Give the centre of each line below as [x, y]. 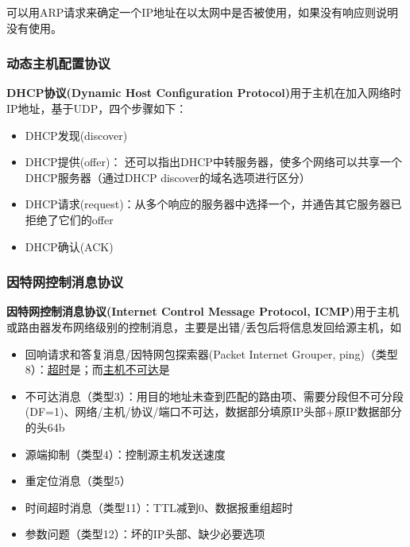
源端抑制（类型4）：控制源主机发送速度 [125, 454]
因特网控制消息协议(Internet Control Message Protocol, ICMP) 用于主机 [203, 311]
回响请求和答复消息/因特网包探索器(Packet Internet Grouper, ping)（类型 [211, 353]
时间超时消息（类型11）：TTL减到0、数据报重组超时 [159, 507]
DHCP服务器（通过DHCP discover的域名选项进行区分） [168, 177]
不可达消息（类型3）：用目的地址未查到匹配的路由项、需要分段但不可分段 [214, 396]
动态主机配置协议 [58, 63]
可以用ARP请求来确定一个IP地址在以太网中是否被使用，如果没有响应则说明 [202, 12]
